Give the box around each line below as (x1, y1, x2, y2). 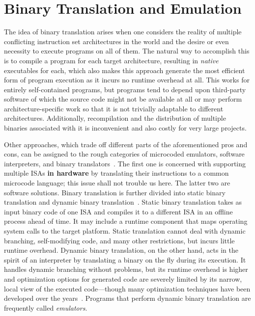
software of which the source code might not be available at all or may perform (4, 94, 242, 104)
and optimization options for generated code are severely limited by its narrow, (4, 273, 242, 284)
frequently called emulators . (4, 302, 87, 313)
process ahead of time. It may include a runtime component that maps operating (4, 216, 248, 226)
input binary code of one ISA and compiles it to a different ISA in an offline (4, 206, 233, 216)
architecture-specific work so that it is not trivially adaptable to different (4, 103, 224, 113)
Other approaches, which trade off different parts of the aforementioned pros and (4, 139, 248, 149)
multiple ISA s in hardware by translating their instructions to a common (4, 168, 229, 178)
